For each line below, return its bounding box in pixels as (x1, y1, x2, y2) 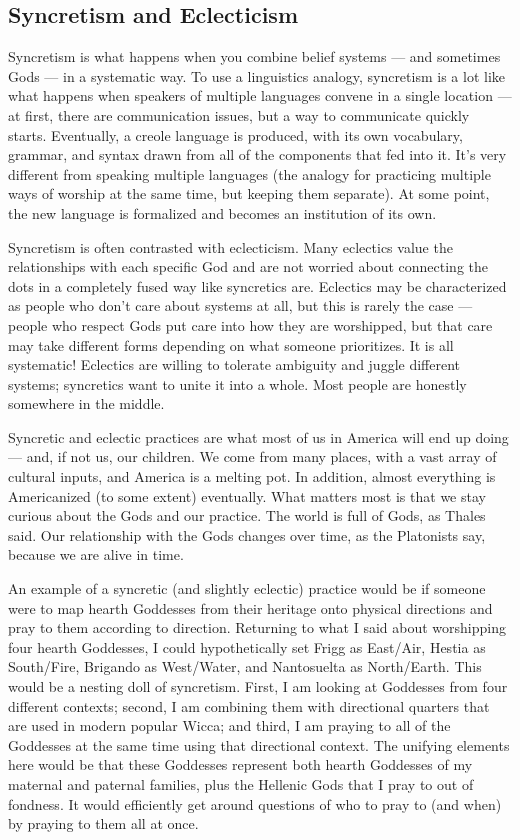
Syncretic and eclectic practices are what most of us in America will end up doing (8, 426, 509, 447)
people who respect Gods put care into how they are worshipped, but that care (8, 314, 493, 335)
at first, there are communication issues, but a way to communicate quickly (8, 104, 470, 125)
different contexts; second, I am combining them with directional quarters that (8, 695, 490, 716)
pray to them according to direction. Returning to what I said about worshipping (8, 617, 506, 638)
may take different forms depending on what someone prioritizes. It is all (8, 334, 454, 355)
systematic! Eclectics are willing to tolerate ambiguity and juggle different (8, 354, 461, 375)
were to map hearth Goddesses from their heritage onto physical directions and (8, 597, 493, 618)
